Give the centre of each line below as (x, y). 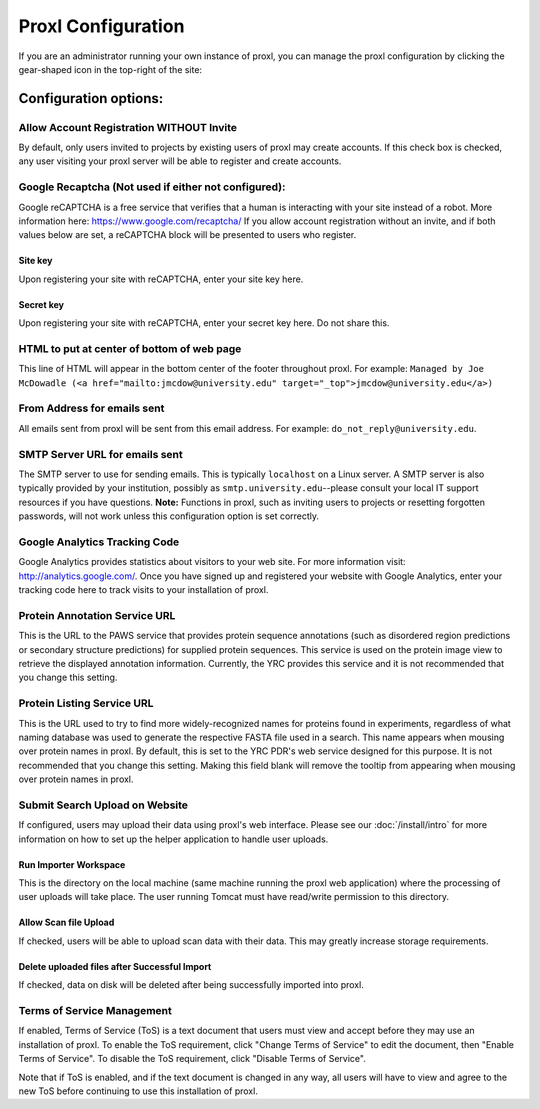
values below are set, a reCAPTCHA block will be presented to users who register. (187, 235)
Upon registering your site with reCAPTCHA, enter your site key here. (161, 279)
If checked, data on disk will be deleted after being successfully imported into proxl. (191, 985)
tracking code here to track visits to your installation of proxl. (143, 590)
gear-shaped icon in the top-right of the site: (110, 69)
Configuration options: (91, 98)
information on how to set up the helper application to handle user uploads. (173, 839)
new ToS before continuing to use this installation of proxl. (138, 1091)
